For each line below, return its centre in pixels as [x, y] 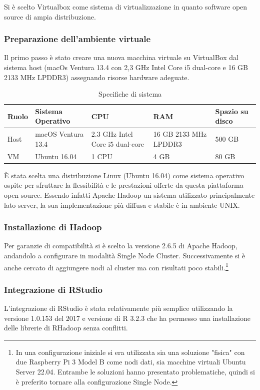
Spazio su [232, 111]
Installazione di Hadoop [53, 227]
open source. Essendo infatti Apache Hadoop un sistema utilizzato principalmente [129, 194]
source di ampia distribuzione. [50, 16]
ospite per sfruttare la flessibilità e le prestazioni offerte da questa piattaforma [124, 185]
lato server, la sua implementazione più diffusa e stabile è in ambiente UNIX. [122, 205]
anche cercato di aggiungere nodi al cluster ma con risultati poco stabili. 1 [116, 266]
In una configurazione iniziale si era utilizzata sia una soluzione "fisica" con [130, 352]
